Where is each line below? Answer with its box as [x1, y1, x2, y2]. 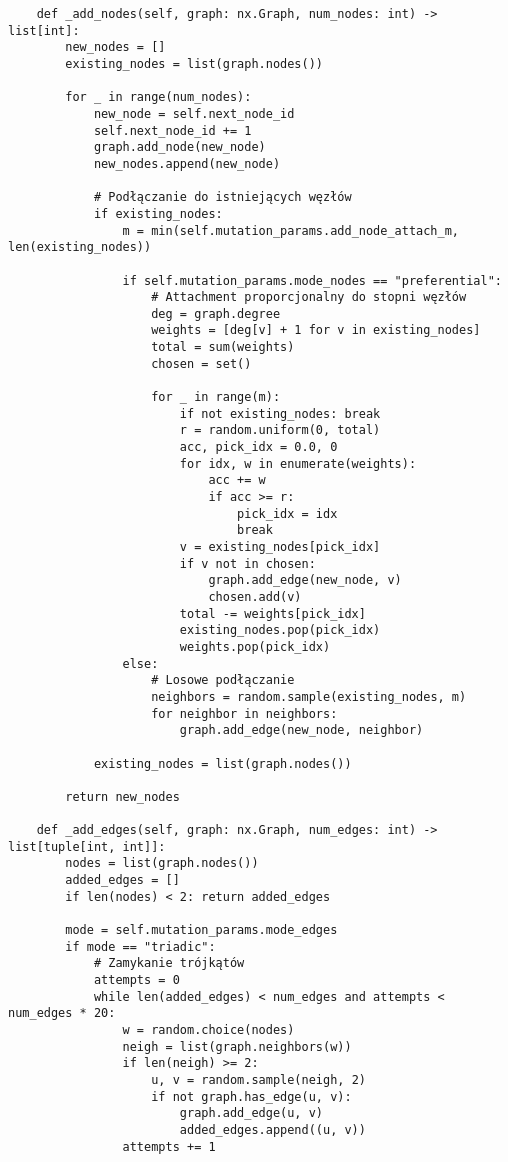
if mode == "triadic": [65, 939, 216, 954]
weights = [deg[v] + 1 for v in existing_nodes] [151, 323, 481, 338]
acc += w [208, 473, 266, 488]
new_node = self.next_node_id [93, 106, 295, 121]
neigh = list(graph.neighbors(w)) [122, 1039, 352, 1054]
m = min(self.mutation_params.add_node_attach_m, [122, 223, 460, 238]
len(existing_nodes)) [8, 240, 152, 255]
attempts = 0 [93, 973, 180, 988]
